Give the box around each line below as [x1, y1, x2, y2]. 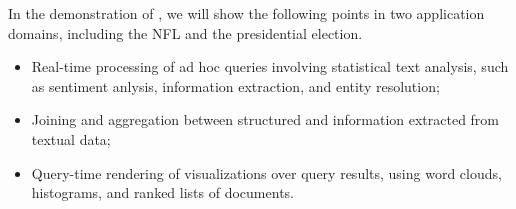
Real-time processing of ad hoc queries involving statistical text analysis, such [31, 56, 509, 77]
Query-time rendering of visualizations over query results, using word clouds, [31, 162, 502, 183]
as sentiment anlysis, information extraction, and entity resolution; [31, 75, 440, 96]
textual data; [31, 128, 111, 149]
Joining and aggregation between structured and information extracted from [31, 109, 500, 130]
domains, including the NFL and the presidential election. [8, 22, 363, 43]
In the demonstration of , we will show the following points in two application [8, 3, 485, 23]
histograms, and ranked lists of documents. [31, 182, 294, 203]
